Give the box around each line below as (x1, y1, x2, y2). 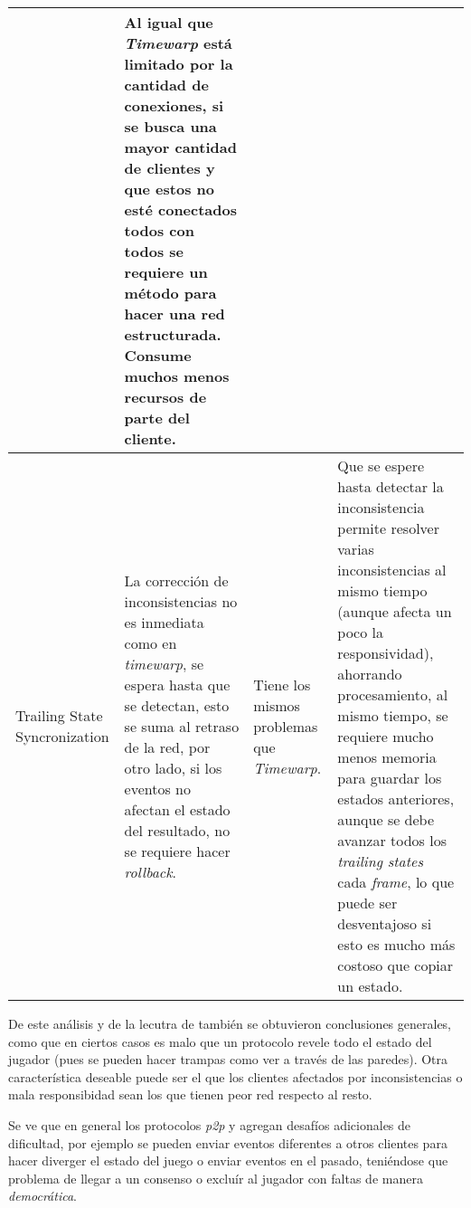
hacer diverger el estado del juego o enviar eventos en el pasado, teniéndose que (8, 1151, 448, 1170)
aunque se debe (337, 809, 435, 830)
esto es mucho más (337, 934, 456, 955)
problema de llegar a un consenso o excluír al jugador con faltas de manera (8, 1168, 423, 1187)
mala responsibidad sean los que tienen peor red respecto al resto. (8, 1085, 372, 1104)
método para (124, 282, 217, 303)
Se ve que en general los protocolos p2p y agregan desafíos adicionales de (8, 1115, 411, 1134)
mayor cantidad (124, 137, 237, 157)
